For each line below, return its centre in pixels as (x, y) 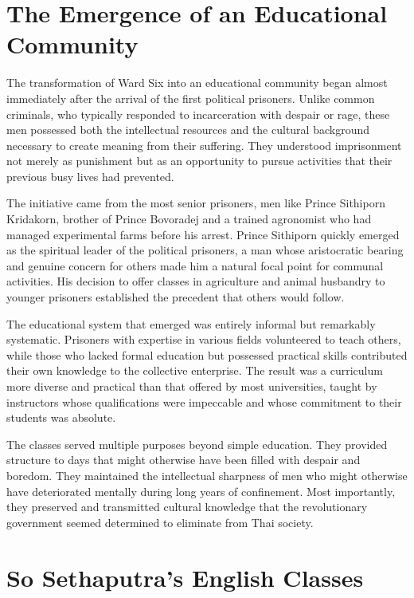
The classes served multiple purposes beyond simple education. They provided (197, 444)
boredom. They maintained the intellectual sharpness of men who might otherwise (207, 475)
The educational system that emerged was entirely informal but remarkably (191, 323)
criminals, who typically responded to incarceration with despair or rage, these (198, 114)
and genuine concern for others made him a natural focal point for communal (195, 265)
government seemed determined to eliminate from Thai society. (160, 522)
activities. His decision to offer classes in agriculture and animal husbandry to (196, 281)
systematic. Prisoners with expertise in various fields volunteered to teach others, (204, 339)
